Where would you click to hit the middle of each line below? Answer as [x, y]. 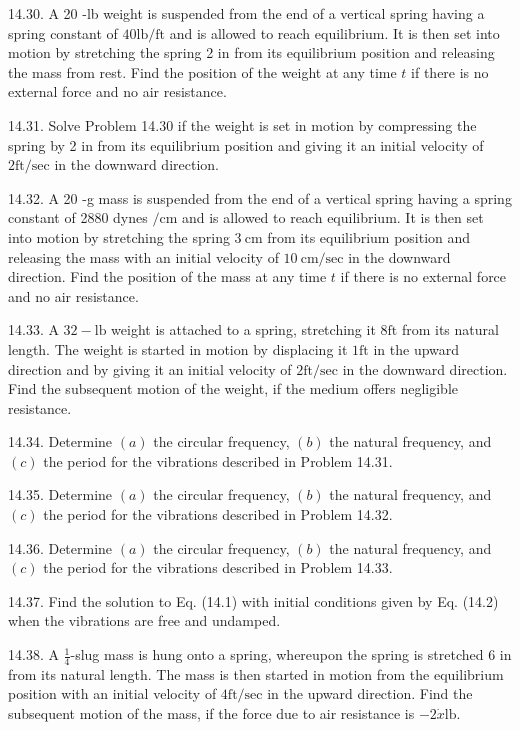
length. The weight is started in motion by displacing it [178, 348]
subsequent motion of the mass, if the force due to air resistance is [211, 713]
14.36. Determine [60, 547]
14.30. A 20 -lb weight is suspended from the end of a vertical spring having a [246, 13]
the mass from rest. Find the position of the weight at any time [202, 71]
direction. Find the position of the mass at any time [167, 276]
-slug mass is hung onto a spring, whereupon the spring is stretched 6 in [291, 654]
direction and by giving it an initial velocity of [150, 368]
